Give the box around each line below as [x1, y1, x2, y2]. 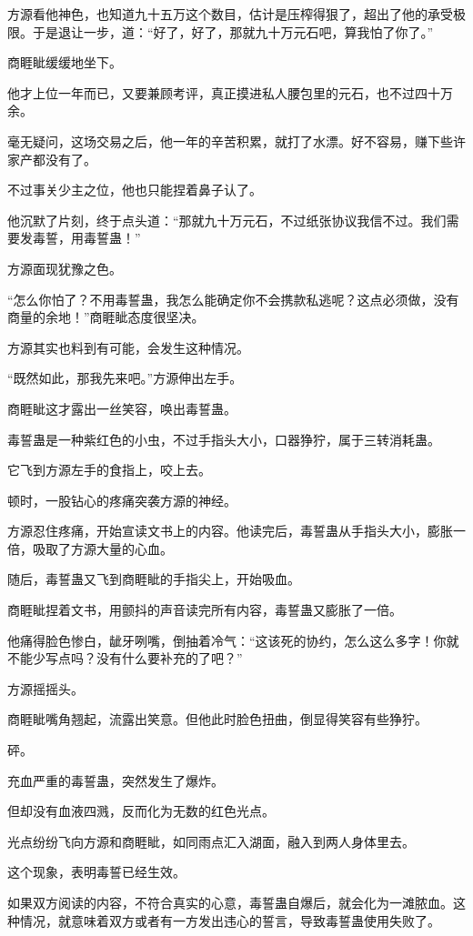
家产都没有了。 [7, 149, 96, 168]
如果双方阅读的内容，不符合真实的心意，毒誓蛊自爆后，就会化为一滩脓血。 [7, 893, 453, 911]
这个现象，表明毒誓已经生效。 [7, 862, 186, 881]
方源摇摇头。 [7, 679, 84, 698]
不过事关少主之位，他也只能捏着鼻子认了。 [7, 180, 262, 199]
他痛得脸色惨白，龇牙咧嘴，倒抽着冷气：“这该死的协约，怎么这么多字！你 [7, 630, 447, 649]
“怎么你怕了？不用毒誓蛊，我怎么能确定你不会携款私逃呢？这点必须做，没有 [7, 289, 459, 308]
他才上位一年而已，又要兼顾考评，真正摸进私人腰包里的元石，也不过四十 [7, 83, 440, 102]
